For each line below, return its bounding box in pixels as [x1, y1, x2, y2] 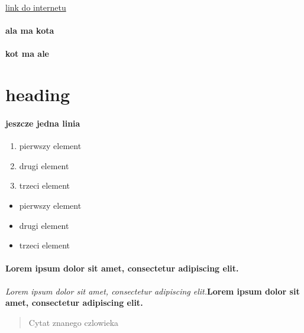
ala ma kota [5, 24, 54, 37]
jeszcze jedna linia [5, 117, 80, 129]
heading [5, 82, 70, 106]
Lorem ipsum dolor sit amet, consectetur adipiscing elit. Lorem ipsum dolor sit [5, 284, 300, 297]
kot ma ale [5, 47, 49, 60]
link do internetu [5, 1, 66, 13]
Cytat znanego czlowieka [28, 316, 119, 328]
